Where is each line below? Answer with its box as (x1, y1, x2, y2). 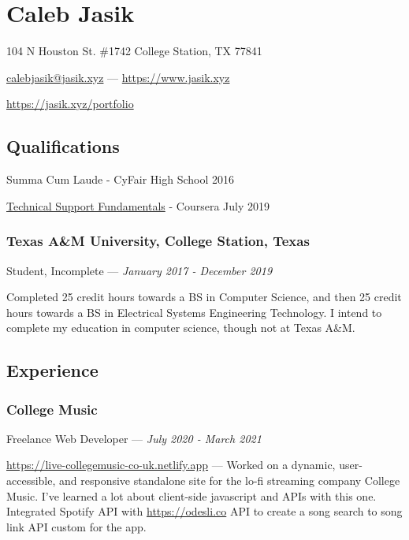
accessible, (6, 472, 56, 489)
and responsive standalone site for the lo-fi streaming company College (59, 472, 400, 489)
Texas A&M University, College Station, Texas (6, 231, 310, 251)
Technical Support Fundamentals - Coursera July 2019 (6, 197, 270, 214)
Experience (6, 358, 99, 382)
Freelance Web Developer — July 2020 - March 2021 (6, 430, 262, 446)
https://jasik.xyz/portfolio (6, 95, 134, 112)
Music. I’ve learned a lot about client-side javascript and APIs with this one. (6, 487, 377, 504)
